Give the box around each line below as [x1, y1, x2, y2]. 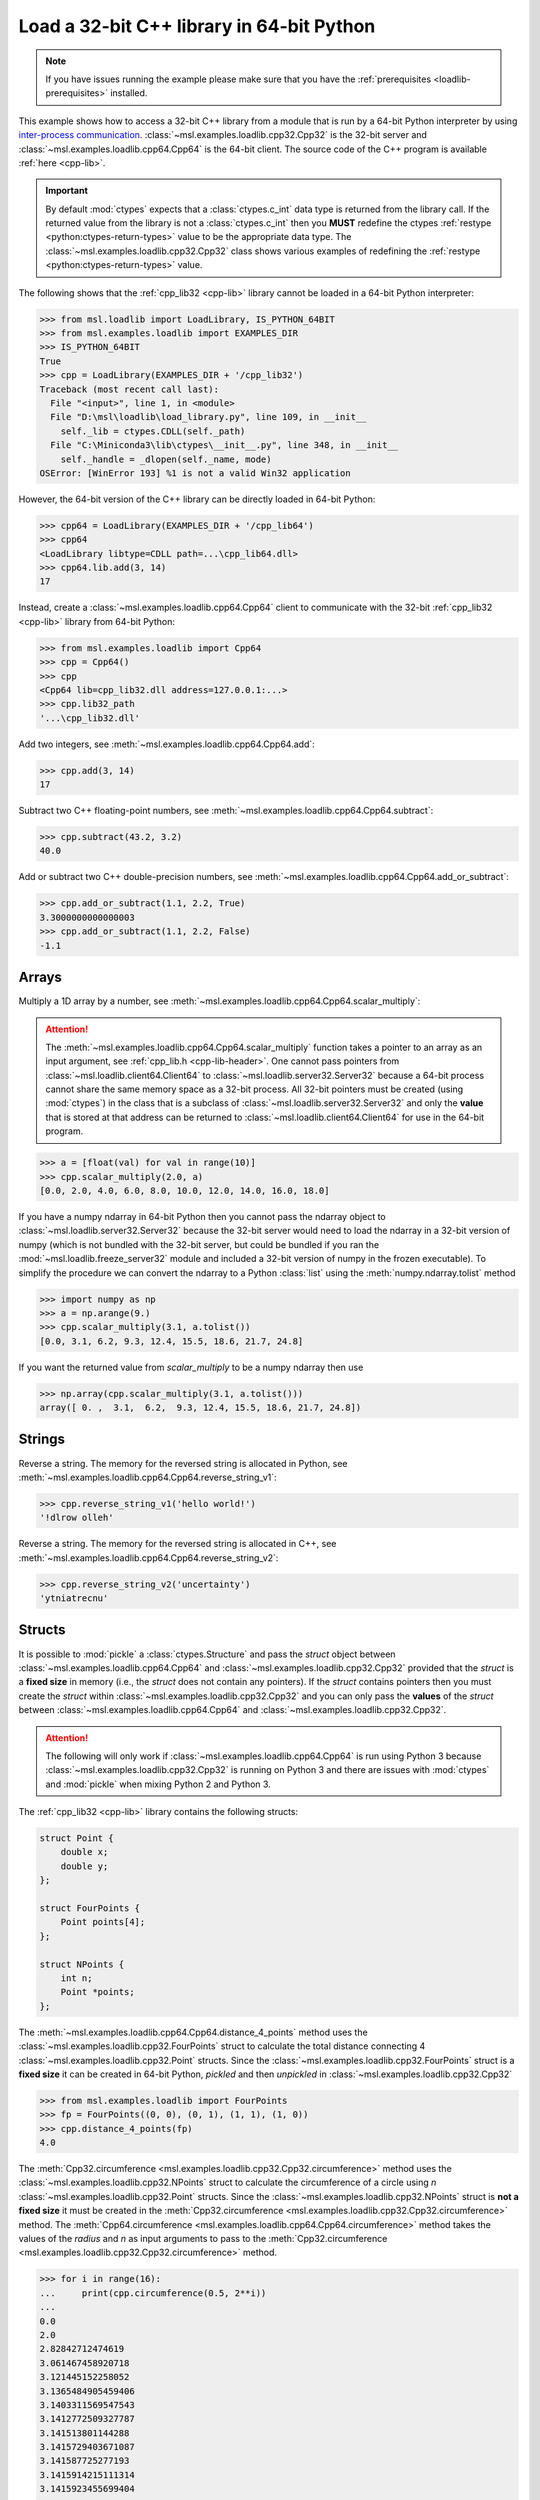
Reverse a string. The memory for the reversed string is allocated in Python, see [18, 1457, 348, 1469]
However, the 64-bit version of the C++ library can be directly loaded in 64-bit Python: [18, 493, 376, 505]
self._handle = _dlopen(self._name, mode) [60, 453, 272, 465]
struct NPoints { [39, 1958, 125, 1970]
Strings [18, 1431, 65, 1448]
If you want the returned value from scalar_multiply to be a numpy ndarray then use [18, 1361, 364, 1373]
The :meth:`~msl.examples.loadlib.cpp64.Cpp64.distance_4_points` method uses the [18, 2026, 369, 2038]
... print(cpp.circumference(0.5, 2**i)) [39, 2287, 267, 2299]
